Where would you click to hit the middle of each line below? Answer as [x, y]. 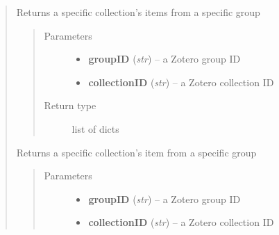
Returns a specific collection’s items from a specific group [138, 12]
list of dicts [95, 128]
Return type [70, 105]
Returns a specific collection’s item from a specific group [136, 152]
